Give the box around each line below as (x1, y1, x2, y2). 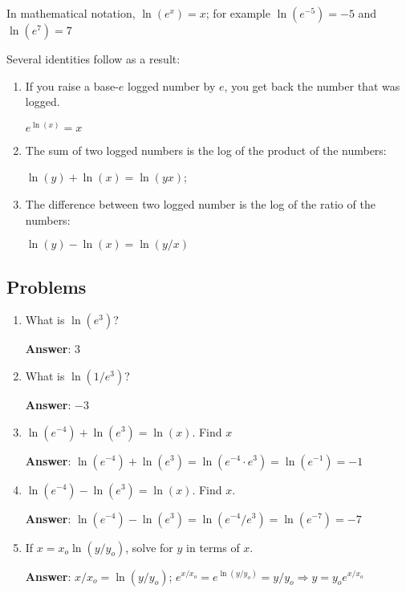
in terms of (186, 538, 240, 555)
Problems (6, 274, 87, 299)
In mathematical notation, (6, 5, 136, 21)
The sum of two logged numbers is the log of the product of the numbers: (25, 141, 387, 158)
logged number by (128, 77, 216, 94)
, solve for (125, 538, 173, 555)
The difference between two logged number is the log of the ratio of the (25, 195, 376, 212)
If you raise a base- (25, 77, 119, 94)
